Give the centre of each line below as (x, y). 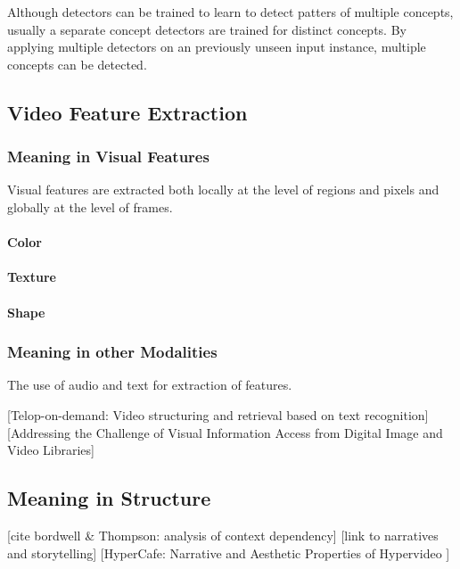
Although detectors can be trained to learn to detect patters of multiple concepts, (230, 12)
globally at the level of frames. (90, 206)
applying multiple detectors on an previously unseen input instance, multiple (217, 47)
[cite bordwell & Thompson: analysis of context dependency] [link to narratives (223, 535)
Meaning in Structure (109, 498)
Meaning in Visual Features (108, 157)
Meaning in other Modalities (112, 352)
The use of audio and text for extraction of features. (150, 385)
